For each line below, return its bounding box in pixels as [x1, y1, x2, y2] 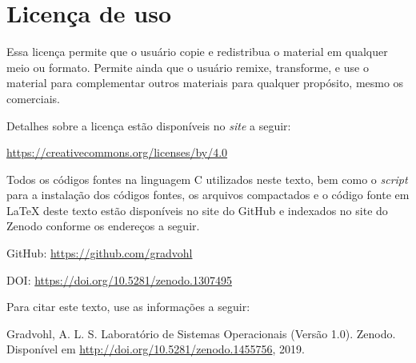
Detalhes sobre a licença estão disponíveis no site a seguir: [6, 117, 291, 134]
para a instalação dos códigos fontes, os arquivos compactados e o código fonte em [6, 186, 410, 203]
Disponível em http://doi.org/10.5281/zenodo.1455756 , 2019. [6, 341, 305, 357]
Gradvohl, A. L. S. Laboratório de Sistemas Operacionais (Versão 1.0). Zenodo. [6, 325, 396, 341]
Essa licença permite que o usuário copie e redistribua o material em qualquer [6, 43, 388, 60]
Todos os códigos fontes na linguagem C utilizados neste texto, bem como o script [6, 170, 408, 187]
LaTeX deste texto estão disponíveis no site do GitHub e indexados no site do [6, 201, 388, 218]
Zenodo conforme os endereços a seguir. [6, 217, 200, 234]
